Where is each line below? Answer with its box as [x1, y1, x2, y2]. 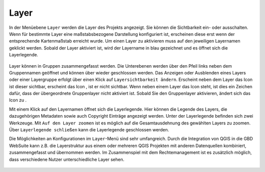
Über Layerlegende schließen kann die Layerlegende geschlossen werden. [9, 127, 169, 133]
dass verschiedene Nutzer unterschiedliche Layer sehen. [9, 156, 125, 162]
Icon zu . [9, 97, 27, 103]
